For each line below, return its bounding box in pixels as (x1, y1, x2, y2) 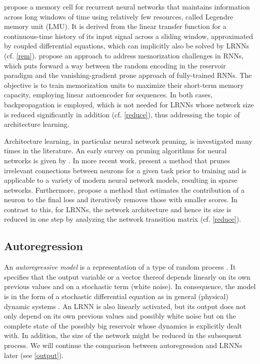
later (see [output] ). (4, 350, 64, 360)
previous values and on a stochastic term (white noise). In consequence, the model (4, 281, 256, 292)
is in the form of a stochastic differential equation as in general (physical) (4, 291, 228, 302)
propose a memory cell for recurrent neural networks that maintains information (4, 1, 250, 11)
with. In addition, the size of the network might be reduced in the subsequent (4, 330, 242, 341)
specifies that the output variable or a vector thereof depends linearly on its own (4, 271, 250, 282)
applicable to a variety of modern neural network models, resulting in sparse (4, 175, 237, 185)
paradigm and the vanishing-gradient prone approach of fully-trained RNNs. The (4, 70, 252, 80)
